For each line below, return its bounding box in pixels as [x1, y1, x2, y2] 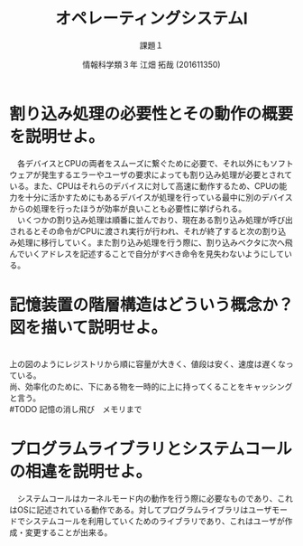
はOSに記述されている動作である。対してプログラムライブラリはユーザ [9, 504, 272, 515]
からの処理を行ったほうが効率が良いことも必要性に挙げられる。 [9, 202, 246, 213]
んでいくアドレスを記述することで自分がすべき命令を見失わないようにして [9, 248, 285, 259]
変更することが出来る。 [24, 526, 113, 538]
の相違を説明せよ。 [9, 461, 152, 482]
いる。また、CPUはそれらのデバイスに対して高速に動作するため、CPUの [9, 180, 280, 191]
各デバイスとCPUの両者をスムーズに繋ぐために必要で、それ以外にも [16, 157, 271, 168]
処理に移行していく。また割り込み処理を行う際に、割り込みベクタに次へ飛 [16, 237, 293, 248]
